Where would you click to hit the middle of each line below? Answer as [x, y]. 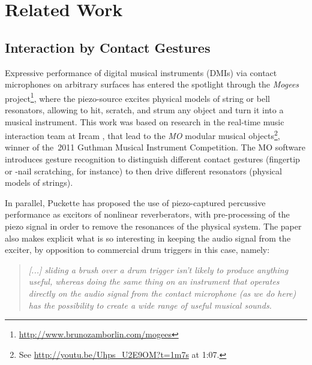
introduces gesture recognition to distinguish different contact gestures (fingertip [152, 159]
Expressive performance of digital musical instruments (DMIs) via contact [141, 72]
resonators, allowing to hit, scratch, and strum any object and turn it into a [144, 110]
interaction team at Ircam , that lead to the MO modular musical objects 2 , [142, 135]
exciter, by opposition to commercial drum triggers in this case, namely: [137, 250]
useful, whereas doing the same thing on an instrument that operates [154, 281]
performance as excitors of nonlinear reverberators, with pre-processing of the [147, 214]
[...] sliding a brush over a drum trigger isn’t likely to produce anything [158, 269]
